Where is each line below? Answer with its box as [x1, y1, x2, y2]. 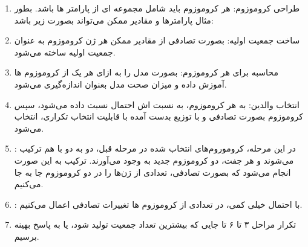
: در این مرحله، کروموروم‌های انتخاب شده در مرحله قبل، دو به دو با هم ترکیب [14, 142, 296, 155]
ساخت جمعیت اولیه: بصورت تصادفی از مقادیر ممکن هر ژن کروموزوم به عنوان [14, 34, 300, 47]
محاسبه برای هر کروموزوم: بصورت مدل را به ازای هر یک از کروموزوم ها [14, 66, 278, 79]
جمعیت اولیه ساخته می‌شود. [14, 45, 116, 58]
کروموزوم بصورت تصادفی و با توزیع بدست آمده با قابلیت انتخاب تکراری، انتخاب [14, 110, 303, 123]
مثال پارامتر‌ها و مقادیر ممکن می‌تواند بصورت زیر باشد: [14, 13, 214, 26]
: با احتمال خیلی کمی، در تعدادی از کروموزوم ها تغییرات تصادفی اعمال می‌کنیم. [14, 197, 303, 210]
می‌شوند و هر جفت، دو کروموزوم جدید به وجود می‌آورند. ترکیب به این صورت [14, 153, 294, 166]
